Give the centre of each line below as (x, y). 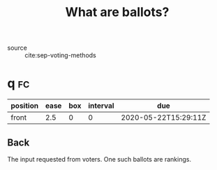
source (17, 48)
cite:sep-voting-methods (60, 55)
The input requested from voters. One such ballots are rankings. (99, 159)
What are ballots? (117, 12)
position (25, 106)
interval (101, 106)
